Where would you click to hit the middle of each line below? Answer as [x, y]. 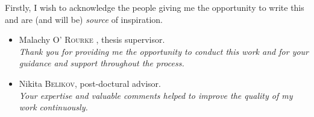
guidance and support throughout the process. [102, 63]
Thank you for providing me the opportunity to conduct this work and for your [164, 51]
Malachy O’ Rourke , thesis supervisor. [92, 40]
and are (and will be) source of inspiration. [84, 19]
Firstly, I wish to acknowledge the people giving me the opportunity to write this [155, 7]
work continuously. [53, 107]
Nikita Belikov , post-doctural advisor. [90, 83]
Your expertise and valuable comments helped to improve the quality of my [156, 95]
